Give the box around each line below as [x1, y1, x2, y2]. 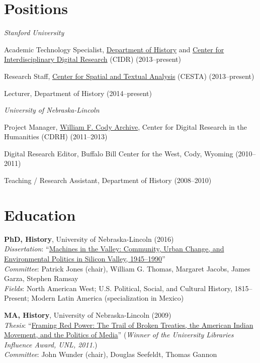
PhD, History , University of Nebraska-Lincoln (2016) [4, 233, 174, 244]
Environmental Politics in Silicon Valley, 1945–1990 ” [4, 253, 165, 263]
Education [4, 204, 76, 225]
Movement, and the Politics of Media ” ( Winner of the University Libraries [4, 329, 234, 340]
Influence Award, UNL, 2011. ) [4, 339, 98, 349]
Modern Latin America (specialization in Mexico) [31, 293, 184, 303]
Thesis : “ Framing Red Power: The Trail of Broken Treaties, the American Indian [4, 319, 253, 330]
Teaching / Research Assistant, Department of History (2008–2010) [4, 175, 212, 186]
